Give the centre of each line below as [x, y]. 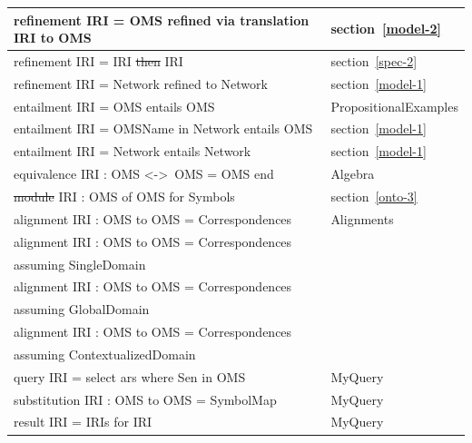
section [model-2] [386, 29]
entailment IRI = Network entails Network [133, 151]
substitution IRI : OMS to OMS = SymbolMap [145, 399]
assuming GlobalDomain [82, 309]
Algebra [353, 174]
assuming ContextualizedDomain [105, 354]
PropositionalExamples [394, 106]
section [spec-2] [374, 60]
